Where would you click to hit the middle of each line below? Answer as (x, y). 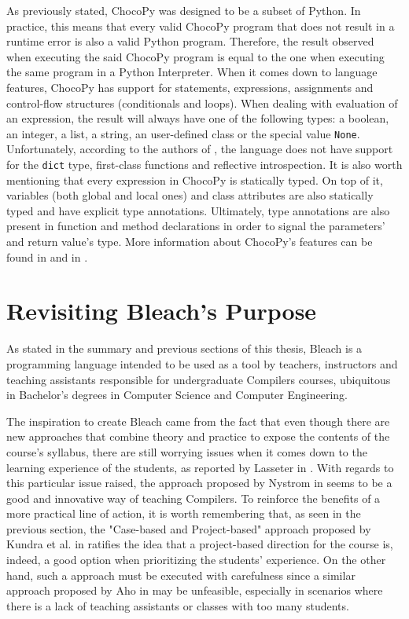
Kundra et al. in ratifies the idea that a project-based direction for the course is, (200, 544)
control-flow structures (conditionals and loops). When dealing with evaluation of (202, 103)
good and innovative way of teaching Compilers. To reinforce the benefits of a (193, 498)
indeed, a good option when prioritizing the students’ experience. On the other (196, 560)
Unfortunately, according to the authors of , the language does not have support (200, 149)
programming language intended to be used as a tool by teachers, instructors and (202, 363)
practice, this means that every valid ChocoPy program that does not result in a (201, 26)
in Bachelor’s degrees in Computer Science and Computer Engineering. (177, 395)
